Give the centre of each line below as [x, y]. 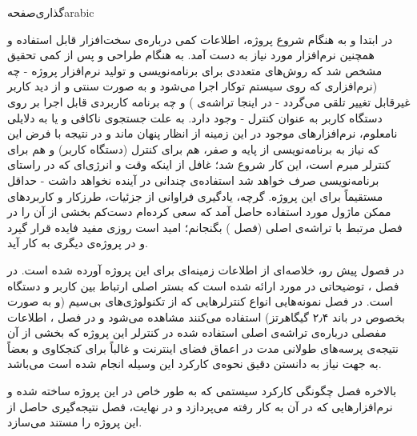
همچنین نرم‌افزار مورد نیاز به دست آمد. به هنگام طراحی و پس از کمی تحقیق [191, 55]
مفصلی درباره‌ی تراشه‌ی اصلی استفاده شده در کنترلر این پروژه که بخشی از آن [197, 332]
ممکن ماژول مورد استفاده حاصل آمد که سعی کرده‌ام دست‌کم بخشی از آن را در [199, 212]
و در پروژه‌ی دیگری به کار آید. [78, 243]
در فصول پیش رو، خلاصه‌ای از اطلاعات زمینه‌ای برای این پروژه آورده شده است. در [206, 269]
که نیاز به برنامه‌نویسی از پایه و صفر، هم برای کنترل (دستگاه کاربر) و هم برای [193, 148]
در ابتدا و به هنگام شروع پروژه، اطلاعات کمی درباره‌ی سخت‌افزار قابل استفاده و [200, 39]
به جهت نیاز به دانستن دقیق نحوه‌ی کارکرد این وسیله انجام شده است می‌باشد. [194, 364]
